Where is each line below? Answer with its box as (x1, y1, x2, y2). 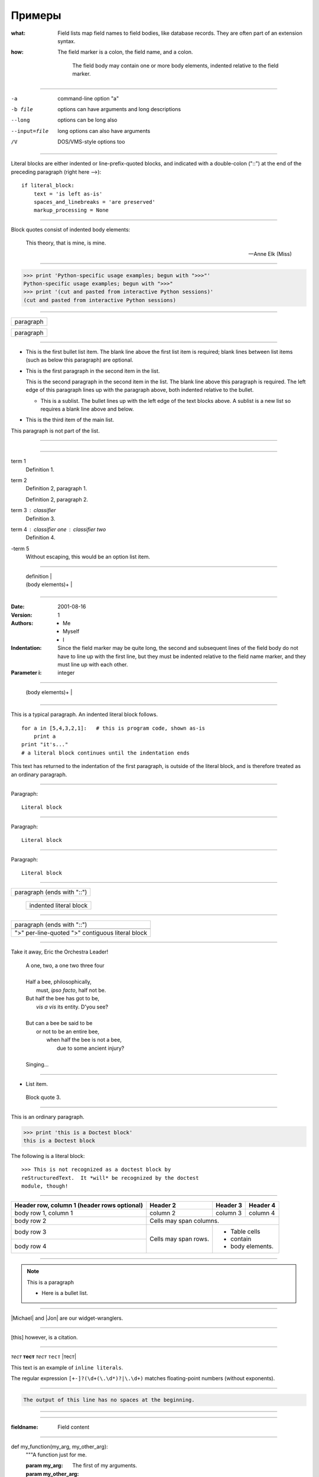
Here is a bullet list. (41, 1290, 89, 1297)
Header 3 (216, 1201, 242, 1209)
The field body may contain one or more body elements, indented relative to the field (72, 62, 279, 69)
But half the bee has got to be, (25, 995, 100, 1002)
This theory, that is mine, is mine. (25, 239, 106, 246)
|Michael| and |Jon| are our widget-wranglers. (11, 1315, 123, 1322)
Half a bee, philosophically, (25, 978, 92, 985)
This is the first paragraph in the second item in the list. (25, 367, 160, 375)
